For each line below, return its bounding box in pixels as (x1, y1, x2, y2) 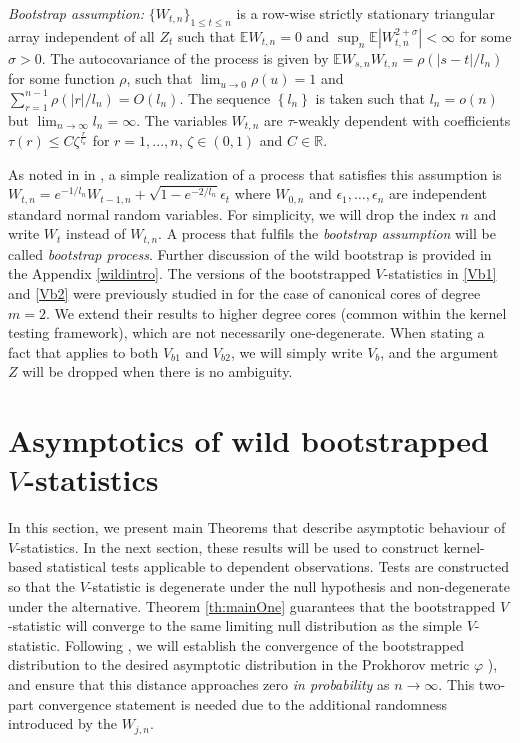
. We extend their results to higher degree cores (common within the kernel (45, 302, 507, 323)
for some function (8, 68, 115, 89)
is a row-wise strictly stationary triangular (236, 3, 495, 23)
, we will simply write (230, 341, 363, 362)
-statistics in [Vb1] (383, 263, 497, 284)
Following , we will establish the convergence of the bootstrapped (64, 634, 465, 655)
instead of (66, 223, 126, 244)
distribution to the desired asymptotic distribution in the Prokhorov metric (8, 654, 470, 675)
